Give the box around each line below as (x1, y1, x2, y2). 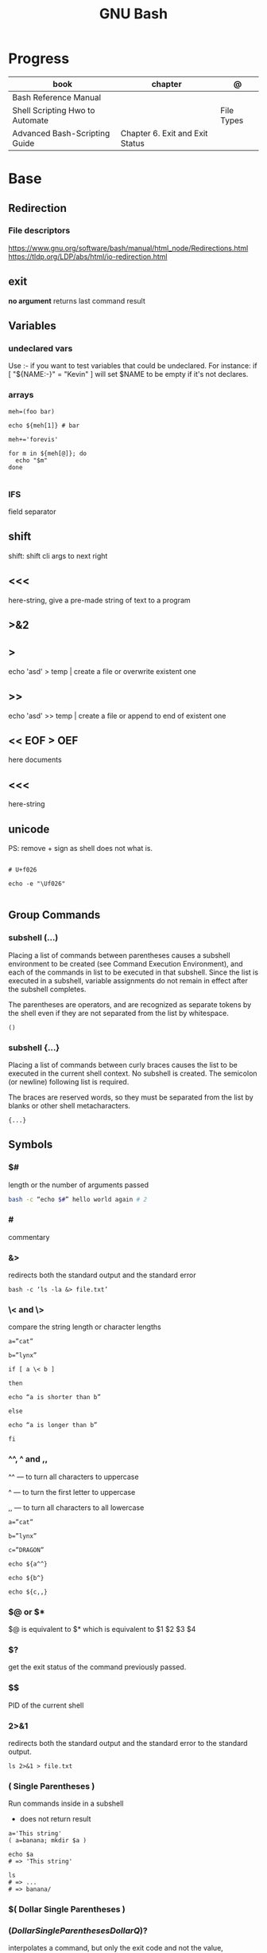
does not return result (19, 1814, 91, 1824)
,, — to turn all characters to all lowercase (8, 1503, 145, 1512)
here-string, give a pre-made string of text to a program (8, 595, 191, 605)
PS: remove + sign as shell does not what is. (8, 843, 153, 853)
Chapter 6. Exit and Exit (120, 127, 208, 139)
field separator (8, 507, 56, 516)
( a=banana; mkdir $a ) (8, 1837, 87, 1845)
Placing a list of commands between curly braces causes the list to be (8, 1060, 238, 1069)
